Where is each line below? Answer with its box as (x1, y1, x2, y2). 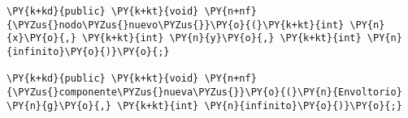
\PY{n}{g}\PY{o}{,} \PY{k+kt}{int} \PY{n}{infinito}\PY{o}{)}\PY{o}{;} (7, 99, 402, 112)
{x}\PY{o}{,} (7, 32, 76, 44)
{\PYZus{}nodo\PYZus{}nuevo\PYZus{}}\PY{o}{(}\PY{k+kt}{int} (7, 19, 345, 31)
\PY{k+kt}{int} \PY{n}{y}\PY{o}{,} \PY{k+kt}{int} (82, 32, 362, 44)
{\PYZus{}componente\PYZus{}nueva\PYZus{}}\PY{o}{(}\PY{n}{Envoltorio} (7, 86, 402, 98)
